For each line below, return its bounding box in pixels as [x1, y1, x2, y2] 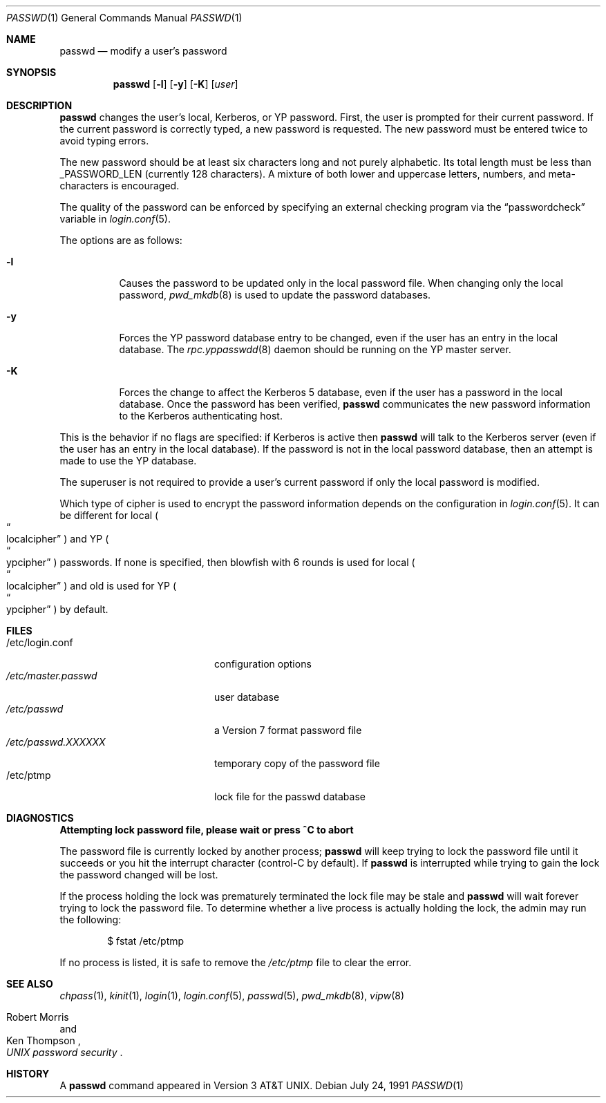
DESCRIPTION [6, 100, 73, 111]
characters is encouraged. [59, 180, 180, 191]
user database [214, 691, 280, 703]
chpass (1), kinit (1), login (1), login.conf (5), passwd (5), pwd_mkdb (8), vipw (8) [59, 990, 405, 1001]
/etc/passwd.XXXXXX [6, 736, 106, 748]
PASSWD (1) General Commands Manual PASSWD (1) [6, 12, 243, 23]
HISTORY [6, 1068, 50, 1080]
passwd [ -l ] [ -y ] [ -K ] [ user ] [113, 78, 238, 90]
